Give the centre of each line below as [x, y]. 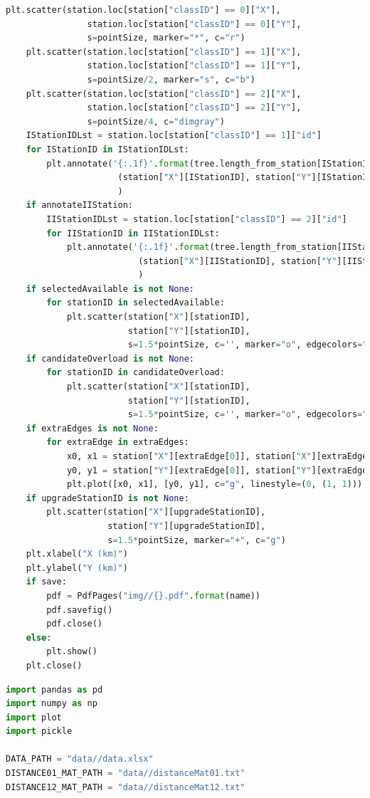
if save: [46, 582]
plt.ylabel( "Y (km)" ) [77, 568]
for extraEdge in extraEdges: [118, 442]
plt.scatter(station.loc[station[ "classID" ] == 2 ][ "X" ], [164, 94]
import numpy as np [52, 704]
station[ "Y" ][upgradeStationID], [187, 526]
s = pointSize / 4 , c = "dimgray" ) [156, 121]
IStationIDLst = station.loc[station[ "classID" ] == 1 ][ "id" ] [174, 136]
